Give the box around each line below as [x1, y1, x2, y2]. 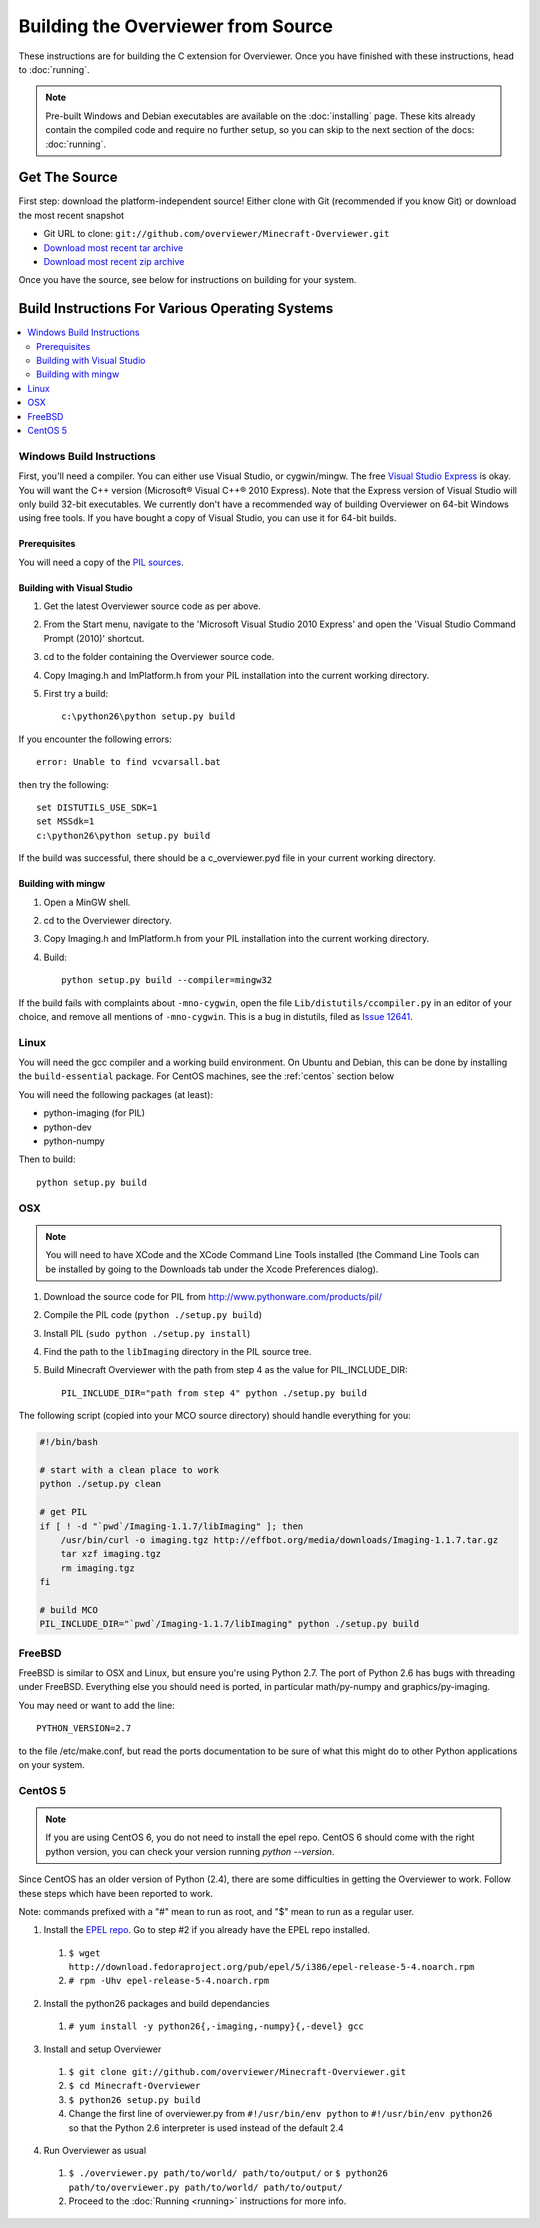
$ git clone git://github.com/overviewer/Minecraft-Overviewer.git [68, 2066, 407, 2078]
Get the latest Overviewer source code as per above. [43, 600, 262, 612]
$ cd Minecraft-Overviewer [68, 2080, 201, 2092]
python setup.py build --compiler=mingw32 [61, 975, 273, 986]
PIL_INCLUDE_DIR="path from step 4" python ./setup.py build [61, 1387, 367, 1399]
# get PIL [39, 1506, 88, 1518]
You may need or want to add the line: [18, 1699, 175, 1711]
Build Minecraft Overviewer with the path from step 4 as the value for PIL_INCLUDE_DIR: [43, 1364, 409, 1376]
